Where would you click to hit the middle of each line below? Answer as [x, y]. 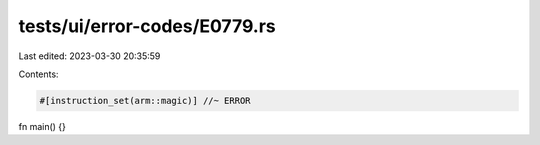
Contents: [38, 74]
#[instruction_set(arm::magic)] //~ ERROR [145, 100]
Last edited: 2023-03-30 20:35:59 [89, 56]
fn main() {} [42, 126]
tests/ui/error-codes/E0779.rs [147, 26]
